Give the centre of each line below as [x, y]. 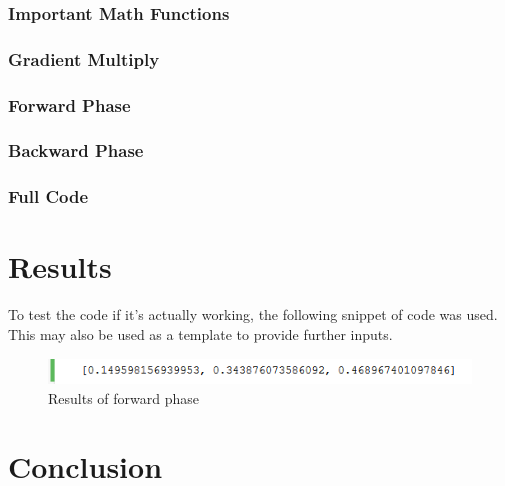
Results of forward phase [124, 397]
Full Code [48, 196]
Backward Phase [76, 150]
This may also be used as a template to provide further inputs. [200, 333]
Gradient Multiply [84, 58]
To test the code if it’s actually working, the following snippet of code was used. [253, 314]
